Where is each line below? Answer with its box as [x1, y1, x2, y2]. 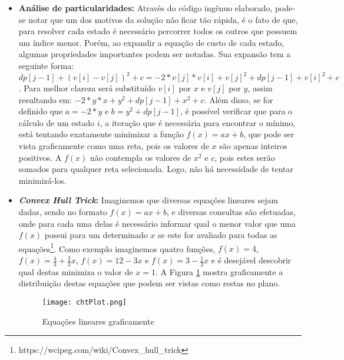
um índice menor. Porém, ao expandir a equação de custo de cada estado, [18, 36, 285, 48]
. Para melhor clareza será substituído [18, 82, 156, 94]
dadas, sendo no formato [18, 206, 107, 217]
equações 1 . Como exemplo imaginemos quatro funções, [18, 240, 216, 255]
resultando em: [18, 93, 72, 105]
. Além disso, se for [204, 93, 273, 105]
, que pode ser [243, 128, 295, 140]
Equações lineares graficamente [42, 315, 154, 327]
